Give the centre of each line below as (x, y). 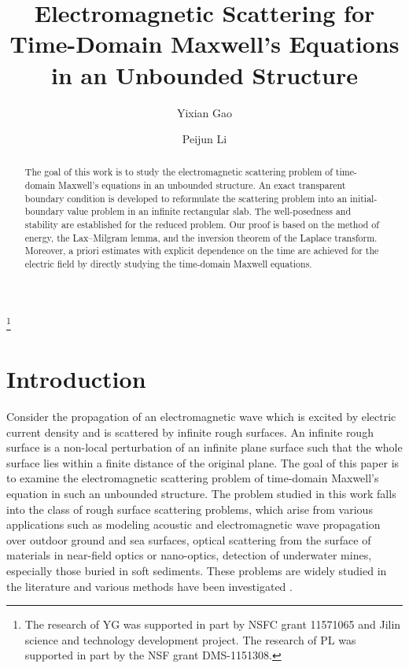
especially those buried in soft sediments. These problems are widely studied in (197, 571)
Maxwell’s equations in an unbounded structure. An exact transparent (202, 185)
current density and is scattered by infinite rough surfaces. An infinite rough (190, 432)
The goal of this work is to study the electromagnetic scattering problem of (179, 172)
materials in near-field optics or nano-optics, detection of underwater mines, (189, 555)
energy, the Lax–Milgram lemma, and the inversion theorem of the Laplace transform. (201, 237)
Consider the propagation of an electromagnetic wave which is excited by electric (201, 417)
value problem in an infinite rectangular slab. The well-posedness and (209, 211)
